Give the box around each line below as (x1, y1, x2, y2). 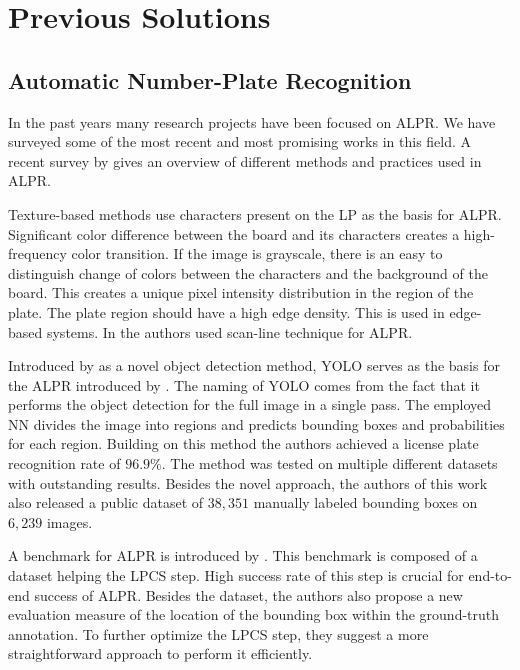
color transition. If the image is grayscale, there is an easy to (71, 243, 443, 264)
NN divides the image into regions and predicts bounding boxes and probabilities (8, 413, 505, 434)
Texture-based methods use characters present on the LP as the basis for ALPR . (8, 203, 502, 224)
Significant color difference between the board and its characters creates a (8, 223, 460, 244)
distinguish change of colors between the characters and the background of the (8, 262, 488, 283)
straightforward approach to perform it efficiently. (8, 643, 313, 664)
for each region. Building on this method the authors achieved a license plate (8, 433, 479, 454)
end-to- (468, 565, 512, 586)
